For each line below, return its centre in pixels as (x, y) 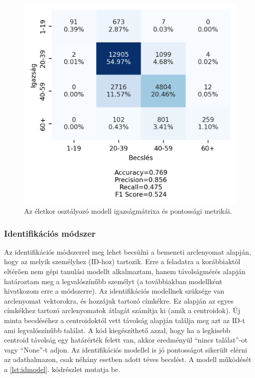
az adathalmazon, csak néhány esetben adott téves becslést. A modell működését (128, 359)
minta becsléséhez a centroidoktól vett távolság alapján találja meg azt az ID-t (124, 320)
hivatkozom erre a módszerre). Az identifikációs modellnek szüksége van (114, 291)
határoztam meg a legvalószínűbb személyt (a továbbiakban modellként (113, 281)
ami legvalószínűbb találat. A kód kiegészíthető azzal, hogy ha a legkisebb (117, 330)
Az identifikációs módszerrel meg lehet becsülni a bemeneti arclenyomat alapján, (127, 251)
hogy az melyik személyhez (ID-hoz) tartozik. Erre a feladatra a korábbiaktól (122, 261)
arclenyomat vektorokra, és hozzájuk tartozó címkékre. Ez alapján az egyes (119, 300)
